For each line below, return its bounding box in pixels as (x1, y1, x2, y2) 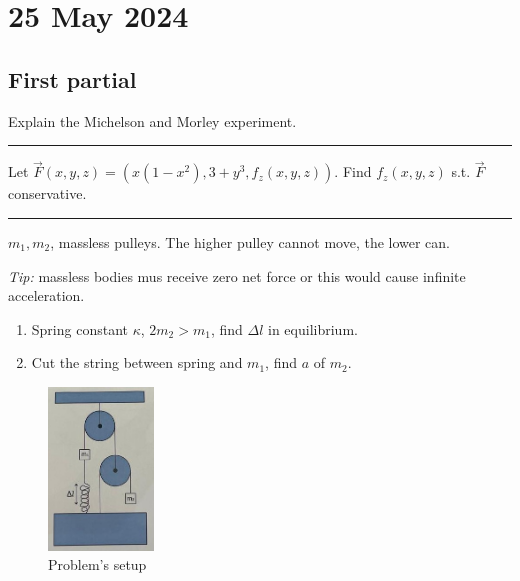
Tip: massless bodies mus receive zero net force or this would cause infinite (8, 265, 466, 286)
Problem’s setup (48, 554, 147, 575)
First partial (8, 63, 137, 94)
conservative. (8, 183, 87, 204)
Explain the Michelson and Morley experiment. (8, 110, 297, 131)
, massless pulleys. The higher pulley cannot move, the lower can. (50, 231, 451, 252)
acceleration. (8, 285, 85, 306)
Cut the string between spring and (31, 352, 243, 373)
